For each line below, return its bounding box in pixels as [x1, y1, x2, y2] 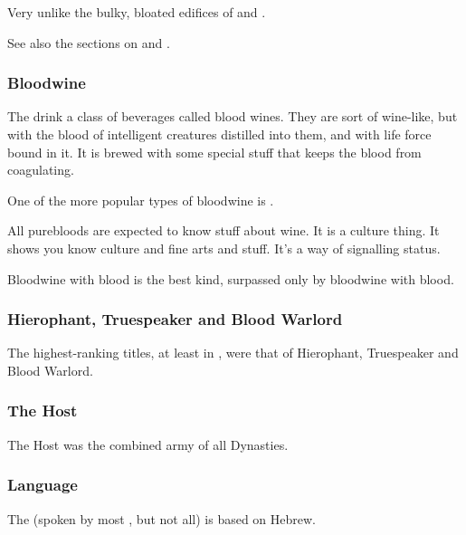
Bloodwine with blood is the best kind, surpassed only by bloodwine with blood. [7, 269, 454, 288]
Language [7, 473, 78, 496]
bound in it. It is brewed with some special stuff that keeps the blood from [7, 142, 422, 161]
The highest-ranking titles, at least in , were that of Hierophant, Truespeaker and [7, 343, 459, 362]
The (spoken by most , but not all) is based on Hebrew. [7, 509, 316, 528]
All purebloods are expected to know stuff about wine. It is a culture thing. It [7, 221, 440, 240]
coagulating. [7, 160, 74, 179]
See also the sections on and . [7, 33, 170, 52]
